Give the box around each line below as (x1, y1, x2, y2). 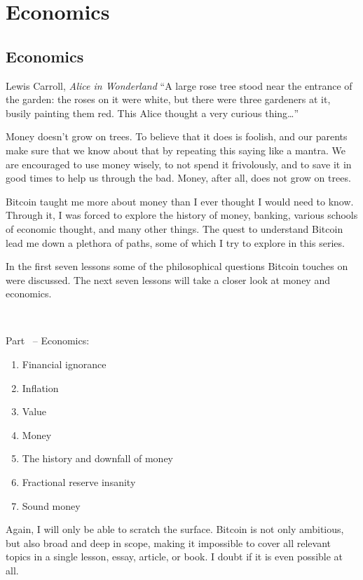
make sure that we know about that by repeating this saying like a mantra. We (6, 142, 345, 157)
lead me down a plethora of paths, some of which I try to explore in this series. (6, 235, 345, 250)
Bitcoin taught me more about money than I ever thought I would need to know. (6, 194, 354, 208)
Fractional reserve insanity (22, 475, 136, 490)
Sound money (22, 498, 81, 513)
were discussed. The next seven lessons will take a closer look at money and (6, 272, 330, 287)
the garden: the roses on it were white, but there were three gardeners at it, (6, 92, 331, 107)
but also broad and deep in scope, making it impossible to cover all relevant (6, 535, 331, 550)
